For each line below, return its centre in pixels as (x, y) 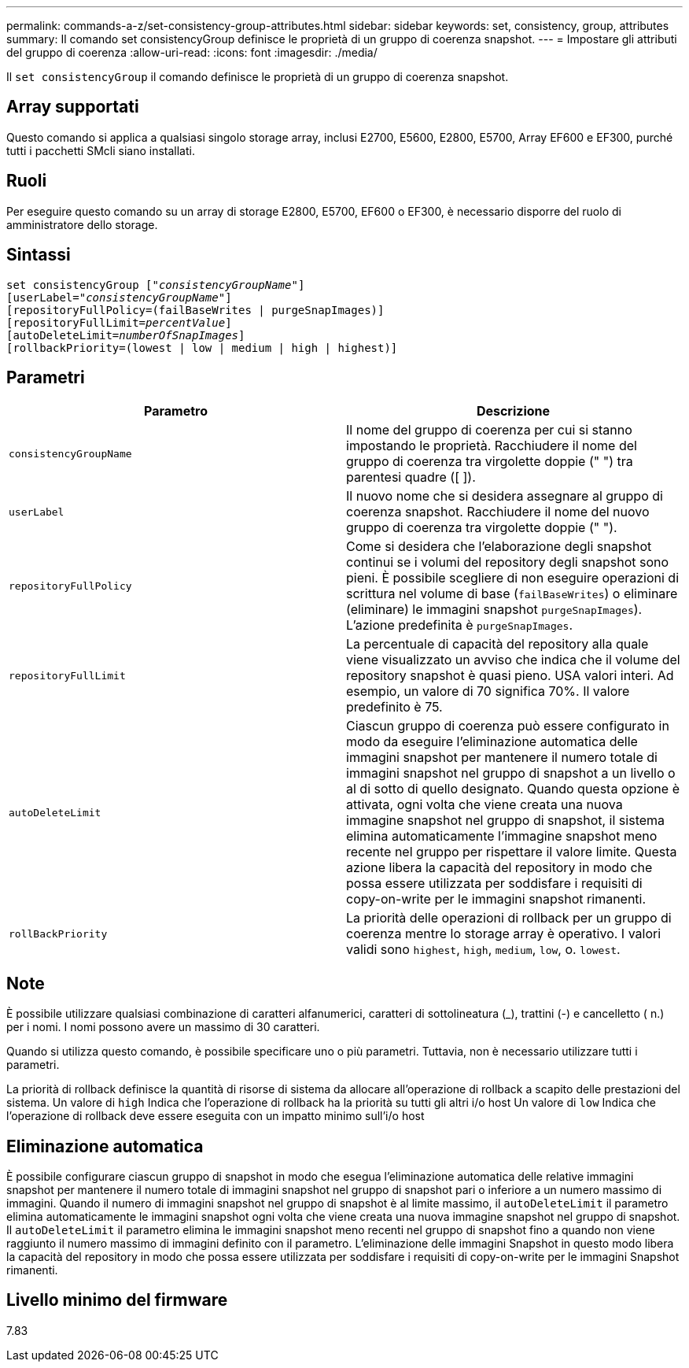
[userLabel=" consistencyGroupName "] (119, 297)
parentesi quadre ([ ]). (411, 477)
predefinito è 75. (394, 707)
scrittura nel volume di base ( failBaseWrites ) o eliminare (512, 594)
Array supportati (73, 107)
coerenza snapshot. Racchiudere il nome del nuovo (498, 512)
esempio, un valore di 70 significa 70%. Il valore (488, 691)
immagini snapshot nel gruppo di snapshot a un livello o (511, 773)
